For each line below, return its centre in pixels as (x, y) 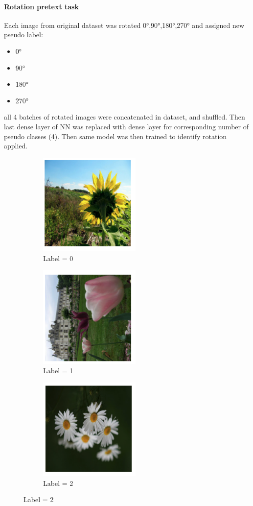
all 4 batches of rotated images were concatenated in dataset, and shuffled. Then (125, 117)
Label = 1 (58, 371)
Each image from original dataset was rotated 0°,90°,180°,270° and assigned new (124, 25)
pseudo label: (23, 35)
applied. (16, 146)
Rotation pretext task (41, 6)
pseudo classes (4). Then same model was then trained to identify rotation (115, 136)
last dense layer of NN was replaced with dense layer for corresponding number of (126, 126)
